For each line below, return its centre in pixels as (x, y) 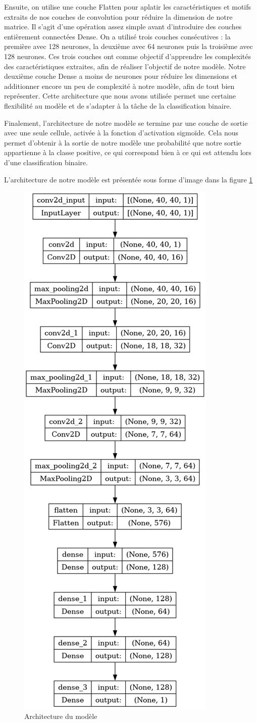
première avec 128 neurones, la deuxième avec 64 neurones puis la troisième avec (128, 46)
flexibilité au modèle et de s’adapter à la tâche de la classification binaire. (118, 105)
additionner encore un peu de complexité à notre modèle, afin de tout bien (119, 86)
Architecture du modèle (61, 716)
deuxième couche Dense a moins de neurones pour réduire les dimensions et (121, 76)
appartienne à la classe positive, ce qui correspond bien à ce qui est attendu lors (128, 152)
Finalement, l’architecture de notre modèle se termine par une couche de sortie (126, 123)
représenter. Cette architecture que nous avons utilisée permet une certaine (120, 96)
